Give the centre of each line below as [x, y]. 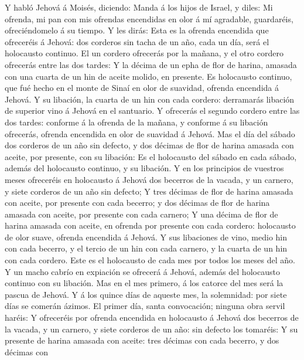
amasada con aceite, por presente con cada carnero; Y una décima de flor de [141, 214]
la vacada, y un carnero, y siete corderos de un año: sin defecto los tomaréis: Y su [151, 329]
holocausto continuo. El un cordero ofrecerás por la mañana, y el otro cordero [144, 53]
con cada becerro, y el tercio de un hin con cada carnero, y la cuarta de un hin [146, 248]
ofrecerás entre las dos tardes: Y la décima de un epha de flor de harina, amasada [151, 64]
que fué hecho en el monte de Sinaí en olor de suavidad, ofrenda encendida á [142, 88]
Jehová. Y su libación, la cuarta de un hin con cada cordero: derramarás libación [150, 99]
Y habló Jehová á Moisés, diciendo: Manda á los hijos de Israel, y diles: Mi [139, 7]
